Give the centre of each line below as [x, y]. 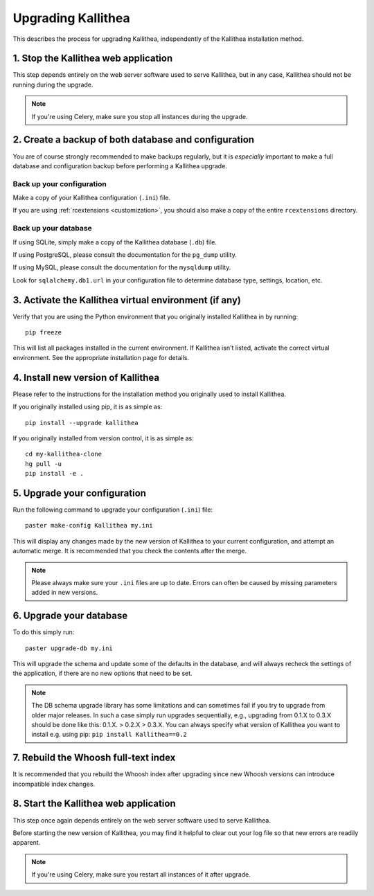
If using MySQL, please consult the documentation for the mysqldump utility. [122, 267]
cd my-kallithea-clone [64, 454]
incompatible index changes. [54, 784]
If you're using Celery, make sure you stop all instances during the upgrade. [140, 116]
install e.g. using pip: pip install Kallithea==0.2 [109, 735]
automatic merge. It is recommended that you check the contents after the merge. [130, 551]
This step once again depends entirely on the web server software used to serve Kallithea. [142, 820]
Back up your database [53, 229]
